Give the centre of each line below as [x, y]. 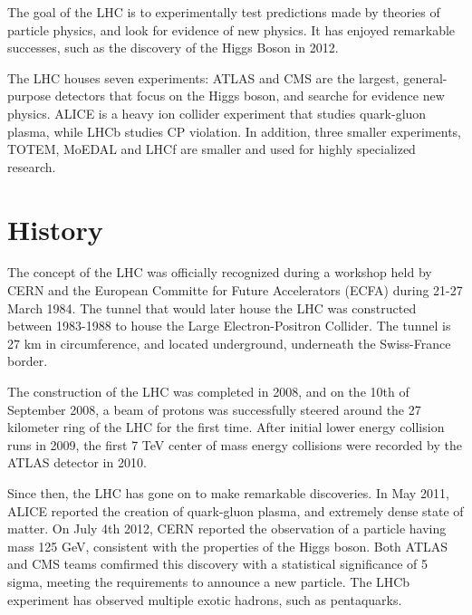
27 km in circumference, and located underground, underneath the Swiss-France [229, 343]
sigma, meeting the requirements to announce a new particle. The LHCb [209, 581]
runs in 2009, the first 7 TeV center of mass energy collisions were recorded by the [235, 444]
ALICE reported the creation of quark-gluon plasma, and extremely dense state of [236, 510]
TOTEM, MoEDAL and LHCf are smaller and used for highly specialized [212, 149]
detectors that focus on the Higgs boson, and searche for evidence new [250, 96]
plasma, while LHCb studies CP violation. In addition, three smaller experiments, [235, 131]
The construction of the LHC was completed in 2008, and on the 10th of [208, 392]
